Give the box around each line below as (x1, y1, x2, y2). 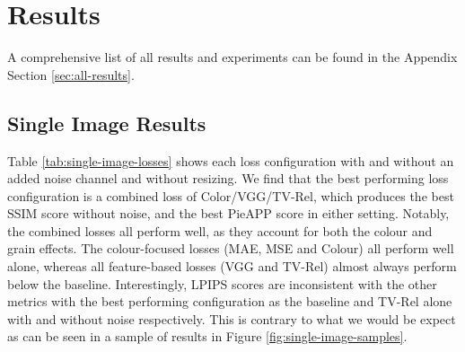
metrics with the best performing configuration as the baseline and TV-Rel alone (7, 292, 452, 311)
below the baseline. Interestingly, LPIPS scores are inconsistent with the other (7, 274, 437, 293)
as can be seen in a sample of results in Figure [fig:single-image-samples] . (7, 327, 408, 346)
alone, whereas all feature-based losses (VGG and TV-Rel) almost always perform (7, 257, 457, 276)
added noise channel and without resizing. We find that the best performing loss (7, 169, 449, 188)
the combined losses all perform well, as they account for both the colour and (7, 221, 433, 240)
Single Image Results (7, 109, 206, 136)
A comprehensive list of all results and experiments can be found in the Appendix (7, 48, 458, 66)
